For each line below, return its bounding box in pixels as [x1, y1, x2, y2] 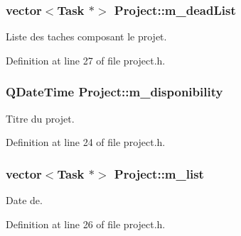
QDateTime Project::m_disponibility [6, 83, 223, 101]
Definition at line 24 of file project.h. [6, 135, 166, 150]
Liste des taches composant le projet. [6, 29, 167, 44]
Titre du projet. [6, 111, 75, 125]
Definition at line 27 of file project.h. [6, 52, 166, 67]
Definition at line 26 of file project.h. [6, 216, 166, 231]
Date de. [6, 193, 43, 208]
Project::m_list [114, 164, 204, 182]
